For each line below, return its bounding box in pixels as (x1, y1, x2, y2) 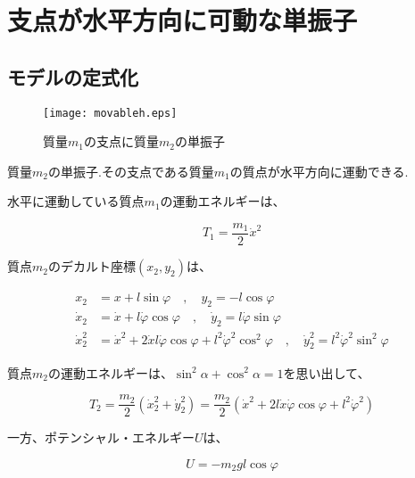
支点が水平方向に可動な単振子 (7, 2, 358, 38)
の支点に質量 (83, 132, 159, 151)
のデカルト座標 (47, 257, 136, 276)
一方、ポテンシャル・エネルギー (7, 428, 195, 447)
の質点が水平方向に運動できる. (229, 161, 409, 180)
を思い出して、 (283, 363, 370, 382)
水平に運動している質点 (7, 192, 145, 210)
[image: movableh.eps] (43, 106, 178, 119)
